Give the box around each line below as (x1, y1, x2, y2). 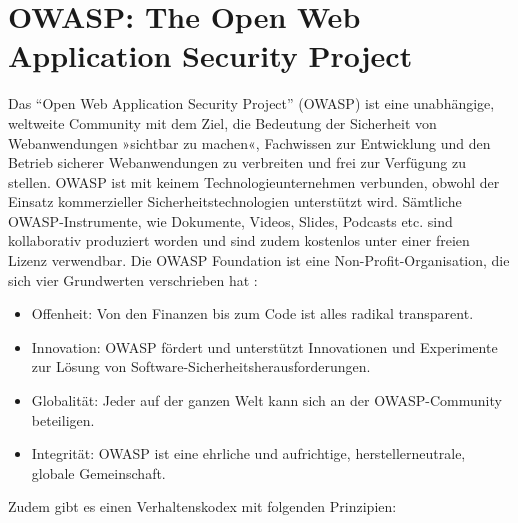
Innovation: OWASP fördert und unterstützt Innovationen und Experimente (31, 336, 498, 357)
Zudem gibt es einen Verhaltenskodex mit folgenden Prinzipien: (8, 496, 397, 517)
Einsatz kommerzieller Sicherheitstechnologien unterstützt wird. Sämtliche (8, 191, 462, 212)
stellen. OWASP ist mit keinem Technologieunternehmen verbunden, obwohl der (8, 171, 500, 192)
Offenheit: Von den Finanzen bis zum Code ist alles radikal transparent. (31, 303, 474, 324)
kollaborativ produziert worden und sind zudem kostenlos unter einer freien (8, 230, 470, 251)
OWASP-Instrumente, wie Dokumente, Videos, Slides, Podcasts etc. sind (8, 210, 453, 231)
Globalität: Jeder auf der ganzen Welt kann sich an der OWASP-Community (31, 390, 502, 411)
